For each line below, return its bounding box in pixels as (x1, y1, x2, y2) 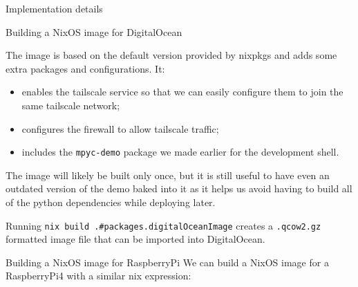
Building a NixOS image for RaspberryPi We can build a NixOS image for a (6, 254, 329, 269)
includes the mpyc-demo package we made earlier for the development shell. (21, 145, 339, 159)
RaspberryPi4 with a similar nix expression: (6, 268, 191, 283)
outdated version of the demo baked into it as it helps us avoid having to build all (6, 181, 352, 196)
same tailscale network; (21, 98, 120, 112)
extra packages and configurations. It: (6, 61, 165, 75)
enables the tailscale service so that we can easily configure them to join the (21, 84, 343, 99)
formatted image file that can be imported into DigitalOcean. (6, 232, 265, 246)
